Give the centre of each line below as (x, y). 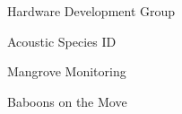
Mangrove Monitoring (67, 71)
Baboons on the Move (67, 101)
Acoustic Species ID (62, 41)
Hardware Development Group (91, 11)
